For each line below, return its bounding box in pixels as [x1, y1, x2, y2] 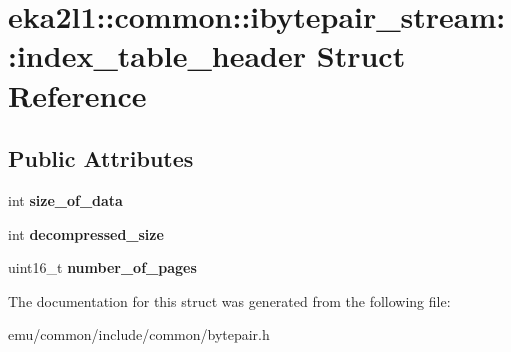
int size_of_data [8, 189, 123, 210]
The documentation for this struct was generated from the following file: [8, 290, 451, 311]
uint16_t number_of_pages [8, 257, 197, 278]
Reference [8, 74, 147, 115]
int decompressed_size [8, 223, 164, 244]
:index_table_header [8, 35, 307, 76]
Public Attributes [8, 143, 194, 174]
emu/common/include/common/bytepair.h [8, 324, 270, 345]
